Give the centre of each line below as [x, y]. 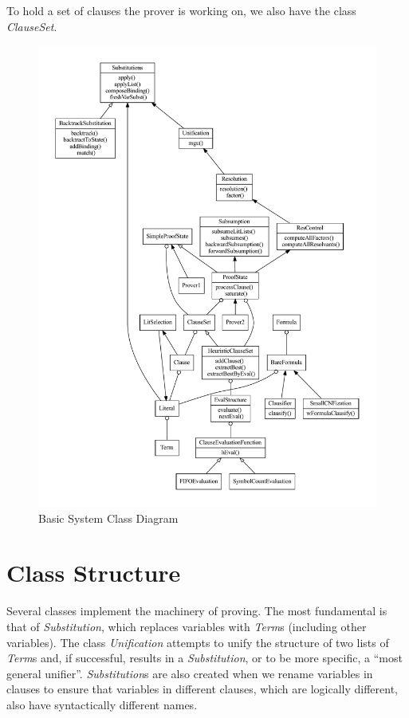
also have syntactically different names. [102, 704]
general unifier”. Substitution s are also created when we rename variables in [190, 673]
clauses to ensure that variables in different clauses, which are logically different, [203, 689]
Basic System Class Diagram [108, 518]
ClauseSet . [32, 26]
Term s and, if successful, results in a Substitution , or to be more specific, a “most [204, 658]
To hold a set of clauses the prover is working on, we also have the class [181, 10]
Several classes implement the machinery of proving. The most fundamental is [197, 611]
